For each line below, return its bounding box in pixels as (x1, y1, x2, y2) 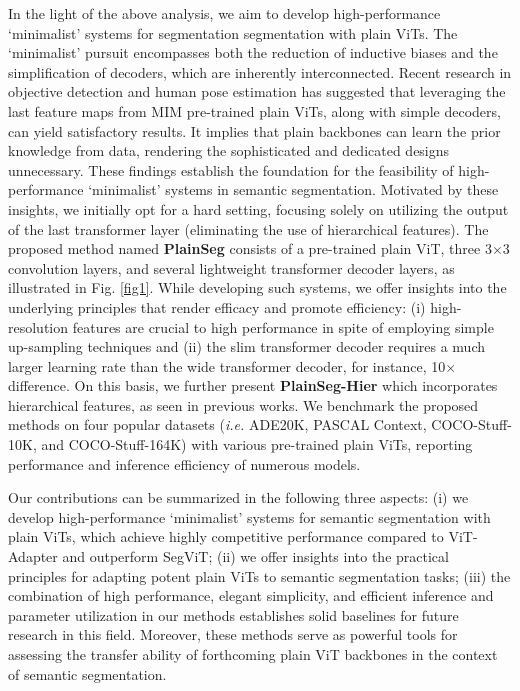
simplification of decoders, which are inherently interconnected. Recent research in (8, 61, 512, 82)
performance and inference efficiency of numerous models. (8, 453, 361, 474)
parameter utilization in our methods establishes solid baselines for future (8, 604, 459, 625)
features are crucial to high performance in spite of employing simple (72, 316, 494, 337)
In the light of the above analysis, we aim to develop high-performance (8, 3, 441, 23)
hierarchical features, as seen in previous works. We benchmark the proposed (8, 394, 479, 415)
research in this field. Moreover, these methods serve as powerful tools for (8, 624, 458, 645)
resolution (8, 316, 69, 337)
